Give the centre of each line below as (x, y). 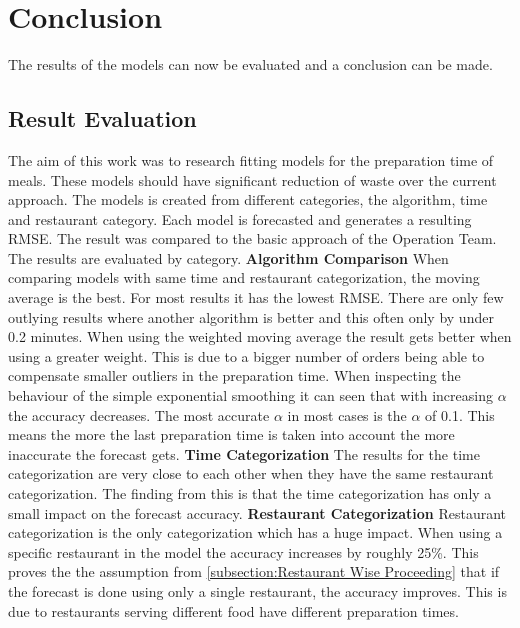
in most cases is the (347, 414)
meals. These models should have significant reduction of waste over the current (252, 179)
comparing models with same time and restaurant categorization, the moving (244, 277)
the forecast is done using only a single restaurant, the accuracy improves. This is (257, 590)
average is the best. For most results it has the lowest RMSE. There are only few (256, 297)
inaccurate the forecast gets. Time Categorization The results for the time (244, 453)
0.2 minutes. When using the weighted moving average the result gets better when (260, 336)
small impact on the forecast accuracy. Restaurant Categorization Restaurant (257, 512)
